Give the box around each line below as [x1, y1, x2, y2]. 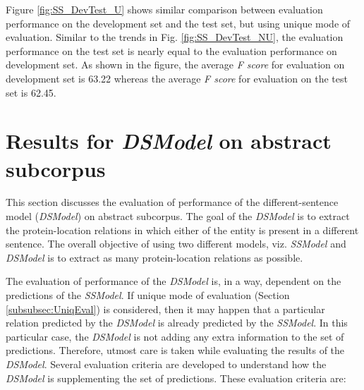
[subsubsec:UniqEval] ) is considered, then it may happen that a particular [6, 301, 325, 316]
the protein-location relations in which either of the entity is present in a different [6, 222, 359, 237]
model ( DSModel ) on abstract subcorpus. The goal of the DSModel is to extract [6, 209, 350, 224]
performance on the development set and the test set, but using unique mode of [6, 16, 351, 30]
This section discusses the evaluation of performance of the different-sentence [6, 195, 339, 209]
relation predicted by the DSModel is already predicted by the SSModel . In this [6, 315, 348, 330]
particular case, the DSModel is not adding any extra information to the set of [6, 329, 344, 343]
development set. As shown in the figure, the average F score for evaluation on [6, 57, 345, 72]
